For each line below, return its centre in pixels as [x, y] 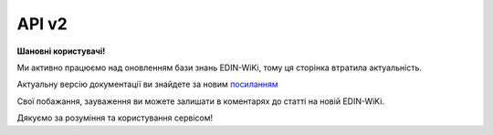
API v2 [42, 24]
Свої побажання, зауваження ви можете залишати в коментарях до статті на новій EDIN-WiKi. [201, 101]
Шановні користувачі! [61, 51]
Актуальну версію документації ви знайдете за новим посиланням [147, 84]
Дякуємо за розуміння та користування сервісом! [115, 118]
